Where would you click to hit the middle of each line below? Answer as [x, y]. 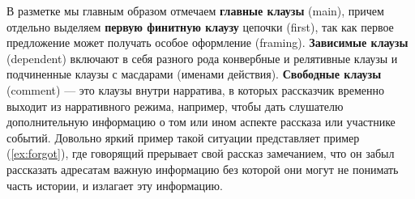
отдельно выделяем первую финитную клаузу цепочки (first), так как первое [200, 26]
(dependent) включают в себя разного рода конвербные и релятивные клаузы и [202, 58]
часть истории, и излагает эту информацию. [115, 185]
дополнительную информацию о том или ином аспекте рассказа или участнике [201, 122]
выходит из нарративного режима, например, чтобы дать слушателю [175, 106]
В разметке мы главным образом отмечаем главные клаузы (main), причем [195, 11]
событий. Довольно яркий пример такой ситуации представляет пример [183, 137]
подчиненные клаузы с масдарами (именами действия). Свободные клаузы [194, 74]
